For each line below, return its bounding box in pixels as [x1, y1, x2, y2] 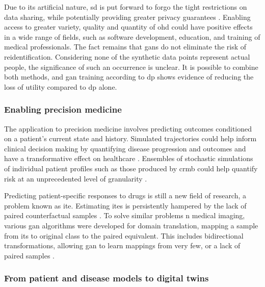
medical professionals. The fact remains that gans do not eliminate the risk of [4, 41, 247, 52]
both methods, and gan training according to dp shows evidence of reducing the [4, 71, 254, 82]
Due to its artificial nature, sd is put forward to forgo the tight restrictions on [4, 2, 247, 12]
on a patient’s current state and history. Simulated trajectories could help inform [4, 133, 257, 144]
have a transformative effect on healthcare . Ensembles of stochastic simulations [4, 153, 253, 164]
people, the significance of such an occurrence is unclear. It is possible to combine [4, 61, 258, 72]
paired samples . [4, 250, 55, 260]
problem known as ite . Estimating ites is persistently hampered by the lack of [4, 200, 247, 211]
